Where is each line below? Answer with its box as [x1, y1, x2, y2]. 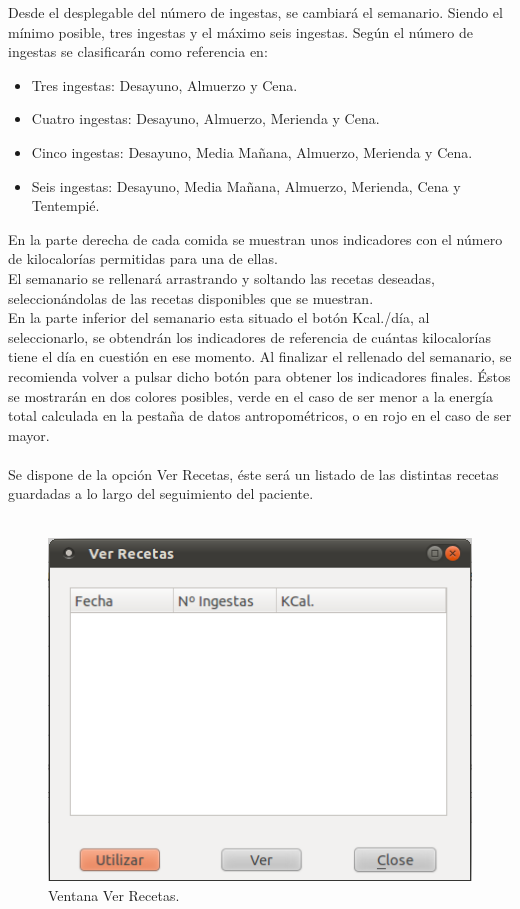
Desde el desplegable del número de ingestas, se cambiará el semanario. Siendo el [8, 2, 503, 22]
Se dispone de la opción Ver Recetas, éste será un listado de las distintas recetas [8, 463, 499, 484]
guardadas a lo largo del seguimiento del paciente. [8, 483, 314, 504]
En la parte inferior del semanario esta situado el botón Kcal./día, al [8, 307, 430, 328]
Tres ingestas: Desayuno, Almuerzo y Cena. [31, 74, 298, 95]
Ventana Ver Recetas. [48, 885, 180, 905]
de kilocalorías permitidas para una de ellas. [8, 248, 278, 269]
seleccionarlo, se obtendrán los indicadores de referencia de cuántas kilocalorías [8, 326, 491, 347]
